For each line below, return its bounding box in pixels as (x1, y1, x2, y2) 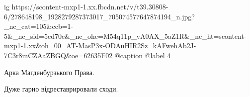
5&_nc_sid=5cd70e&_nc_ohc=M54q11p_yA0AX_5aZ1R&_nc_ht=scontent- (4, 30, 247, 41)
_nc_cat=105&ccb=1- (4, 21, 74, 31)
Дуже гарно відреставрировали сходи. (4, 84, 118, 94)
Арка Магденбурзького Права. (4, 67, 94, 77)
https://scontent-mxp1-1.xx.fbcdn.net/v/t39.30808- (11, 1, 168, 11)
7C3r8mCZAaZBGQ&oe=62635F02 (4, 50, 113, 60)
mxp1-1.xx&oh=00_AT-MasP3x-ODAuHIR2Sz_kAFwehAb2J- (4, 40, 196, 51)
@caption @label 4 (114, 50, 171, 60)
